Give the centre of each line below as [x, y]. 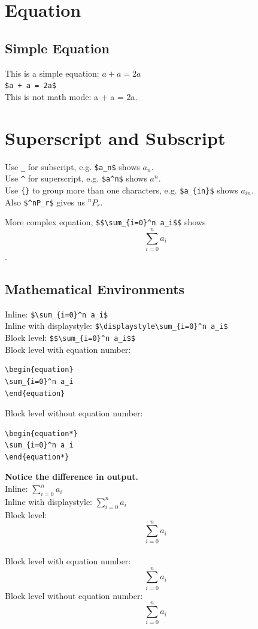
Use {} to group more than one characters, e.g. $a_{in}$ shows [122, 190]
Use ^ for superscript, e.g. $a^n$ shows [76, 178]
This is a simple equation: [52, 73]
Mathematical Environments [95, 288]
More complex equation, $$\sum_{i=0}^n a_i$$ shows [105, 222]
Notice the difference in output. [72, 477]
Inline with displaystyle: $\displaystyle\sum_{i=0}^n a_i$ [116, 326]
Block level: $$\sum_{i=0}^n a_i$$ [70, 338]
